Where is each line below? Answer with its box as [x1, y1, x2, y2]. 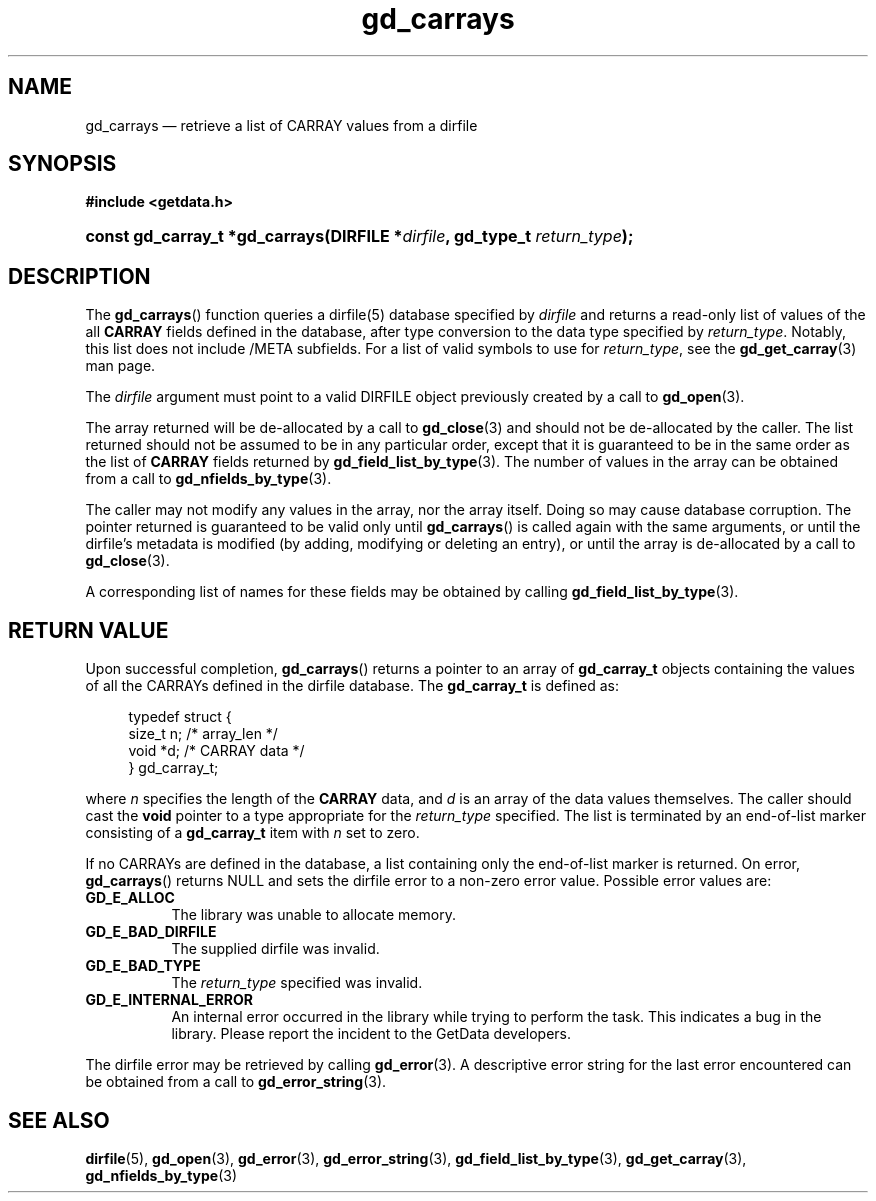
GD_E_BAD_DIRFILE [85, 923, 217, 941]
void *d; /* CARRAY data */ [128, 742, 305, 760]
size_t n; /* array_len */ [128, 725, 278, 743]
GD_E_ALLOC [85, 889, 175, 907]
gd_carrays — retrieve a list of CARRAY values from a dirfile [85, 116, 478, 134]
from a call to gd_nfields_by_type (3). [85, 470, 332, 488]
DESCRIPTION [8, 263, 151, 289]
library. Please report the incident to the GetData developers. [171, 1025, 572, 1043]
